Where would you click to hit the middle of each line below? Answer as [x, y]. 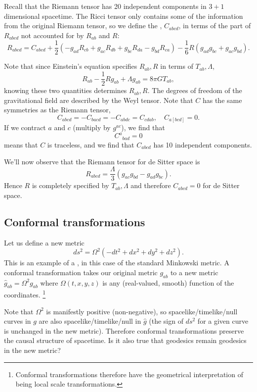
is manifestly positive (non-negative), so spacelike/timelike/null [142, 311]
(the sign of [166, 321]
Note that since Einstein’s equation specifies [71, 66]
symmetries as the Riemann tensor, [57, 110]
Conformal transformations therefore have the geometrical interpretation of [129, 374]
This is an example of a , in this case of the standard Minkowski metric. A [117, 263]
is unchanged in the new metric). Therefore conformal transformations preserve [124, 330]
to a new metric [194, 272]
